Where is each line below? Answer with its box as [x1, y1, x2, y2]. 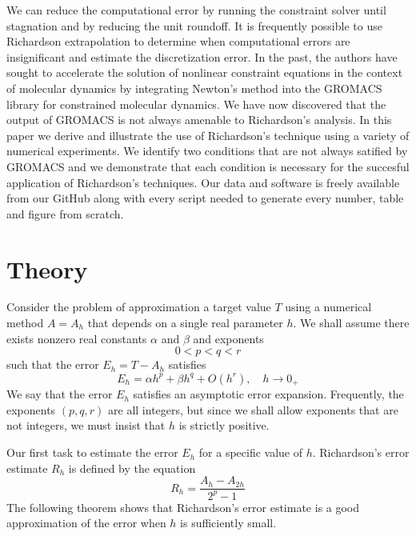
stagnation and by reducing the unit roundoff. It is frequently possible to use [6, 17, 382, 34]
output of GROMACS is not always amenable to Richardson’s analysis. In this [6, 111, 392, 128]
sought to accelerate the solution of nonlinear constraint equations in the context [6, 64, 403, 81]
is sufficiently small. [180, 514, 277, 531]
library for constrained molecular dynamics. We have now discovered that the [6, 95, 386, 112]
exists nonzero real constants [6, 330, 147, 346]
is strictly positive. [178, 417, 270, 434]
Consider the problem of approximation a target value [6, 298, 271, 315]
